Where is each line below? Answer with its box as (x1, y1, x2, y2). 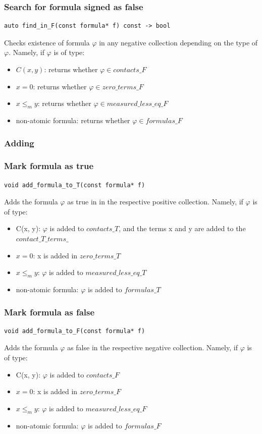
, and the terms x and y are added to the (119, 223, 246, 234)
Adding (4, 136, 34, 149)
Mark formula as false (4, 305, 95, 318)
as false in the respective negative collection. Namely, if (67, 342, 238, 353)
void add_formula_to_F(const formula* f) (4, 327, 145, 335)
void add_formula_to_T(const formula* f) (4, 181, 145, 189)
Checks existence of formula (4, 37, 90, 47)
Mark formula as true (4, 159, 94, 172)
